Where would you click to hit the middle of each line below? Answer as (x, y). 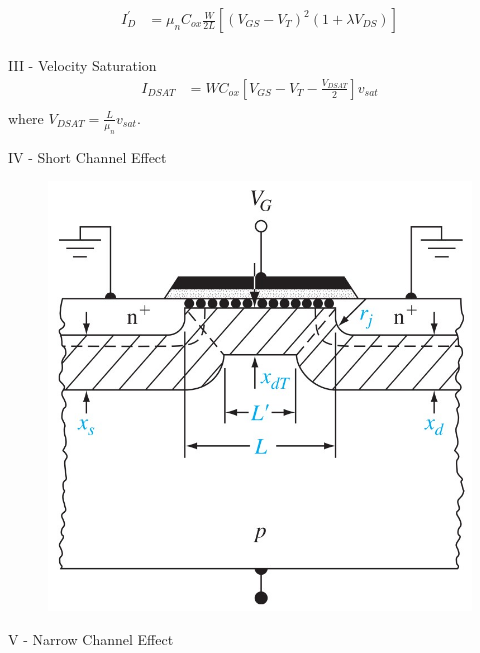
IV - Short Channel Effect (87, 156)
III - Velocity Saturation (82, 65)
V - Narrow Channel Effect (91, 638)
